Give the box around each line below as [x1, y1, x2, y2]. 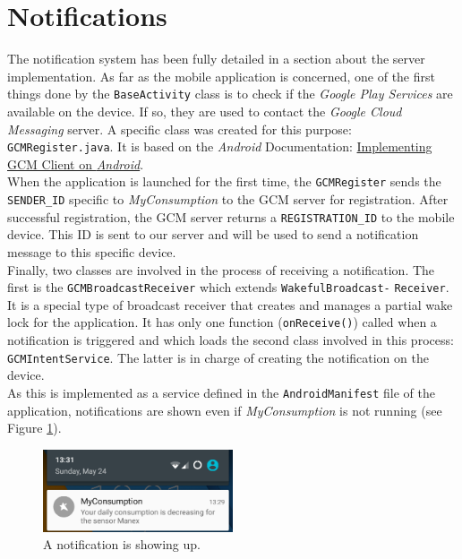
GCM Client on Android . [7, 154, 144, 173]
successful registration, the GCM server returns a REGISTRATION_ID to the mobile [7, 207, 455, 226]
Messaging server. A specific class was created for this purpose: [7, 119, 352, 138]
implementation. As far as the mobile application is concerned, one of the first [7, 66, 435, 85]
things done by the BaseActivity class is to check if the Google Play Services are [7, 84, 453, 103]
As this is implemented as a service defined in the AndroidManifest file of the [7, 383, 435, 401]
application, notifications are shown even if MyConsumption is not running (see [7, 400, 442, 419]
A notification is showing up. [43, 535, 201, 554]
